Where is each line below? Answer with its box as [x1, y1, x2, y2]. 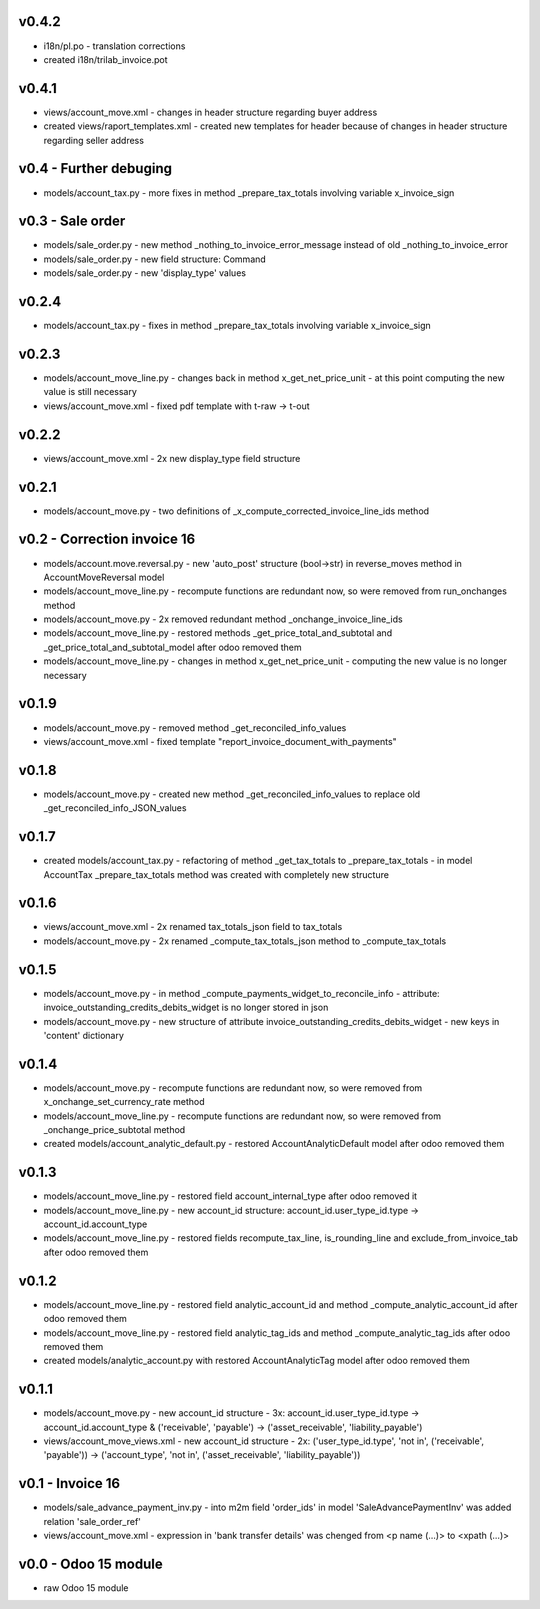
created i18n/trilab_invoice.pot [43, 53, 169, 65]
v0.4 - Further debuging [18, 160, 172, 177]
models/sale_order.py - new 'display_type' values [43, 267, 247, 279]
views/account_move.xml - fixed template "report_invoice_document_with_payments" [43, 735, 397, 747]
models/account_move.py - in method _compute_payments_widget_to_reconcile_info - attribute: [43, 987, 440, 999]
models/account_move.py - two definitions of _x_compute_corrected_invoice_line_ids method [43, 505, 430, 517]
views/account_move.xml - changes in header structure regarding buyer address [43, 106, 378, 118]
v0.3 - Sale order [18, 213, 126, 230]
